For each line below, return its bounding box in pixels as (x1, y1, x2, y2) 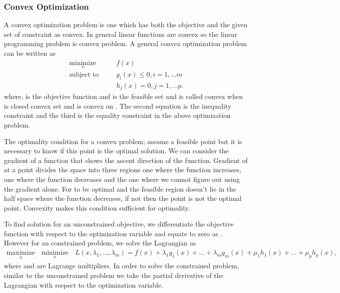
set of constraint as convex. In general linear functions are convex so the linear (4, 29, 238, 39)
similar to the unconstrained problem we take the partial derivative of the (4, 270, 223, 280)
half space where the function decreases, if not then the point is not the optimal (4, 193, 242, 203)
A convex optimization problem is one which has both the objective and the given (4, 19, 248, 30)
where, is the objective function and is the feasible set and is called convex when (4, 91, 243, 101)
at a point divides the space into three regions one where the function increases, (4, 164, 241, 175)
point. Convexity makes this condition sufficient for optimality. (4, 202, 190, 212)
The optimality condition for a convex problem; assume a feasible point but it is (4, 136, 242, 146)
